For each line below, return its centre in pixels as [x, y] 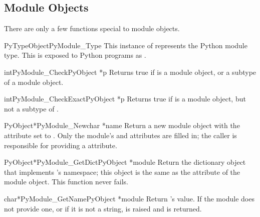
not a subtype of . [31, 108]
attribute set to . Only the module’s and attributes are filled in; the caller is [120, 135]
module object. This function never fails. [66, 182]
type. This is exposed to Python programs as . [75, 55]
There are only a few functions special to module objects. [92, 28]
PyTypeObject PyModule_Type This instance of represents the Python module [126, 45]
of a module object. [34, 82]
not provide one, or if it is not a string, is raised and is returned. [103, 208]
